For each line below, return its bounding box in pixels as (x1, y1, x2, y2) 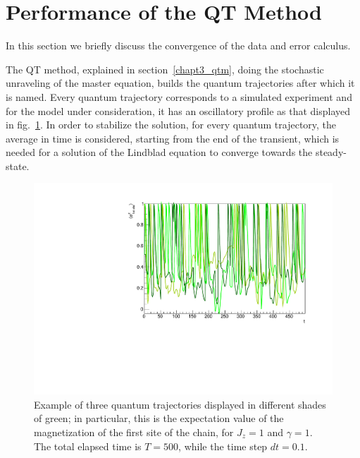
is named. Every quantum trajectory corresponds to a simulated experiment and (6, 89, 352, 104)
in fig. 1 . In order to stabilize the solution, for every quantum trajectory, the (6, 117, 337, 132)
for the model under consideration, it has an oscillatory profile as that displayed (6, 103, 351, 118)
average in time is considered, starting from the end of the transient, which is (6, 131, 340, 145)
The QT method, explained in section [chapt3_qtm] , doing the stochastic (6, 61, 324, 76)
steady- (315, 145, 347, 159)
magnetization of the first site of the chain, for (34, 424, 234, 439)
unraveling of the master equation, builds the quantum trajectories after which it (6, 76, 355, 90)
